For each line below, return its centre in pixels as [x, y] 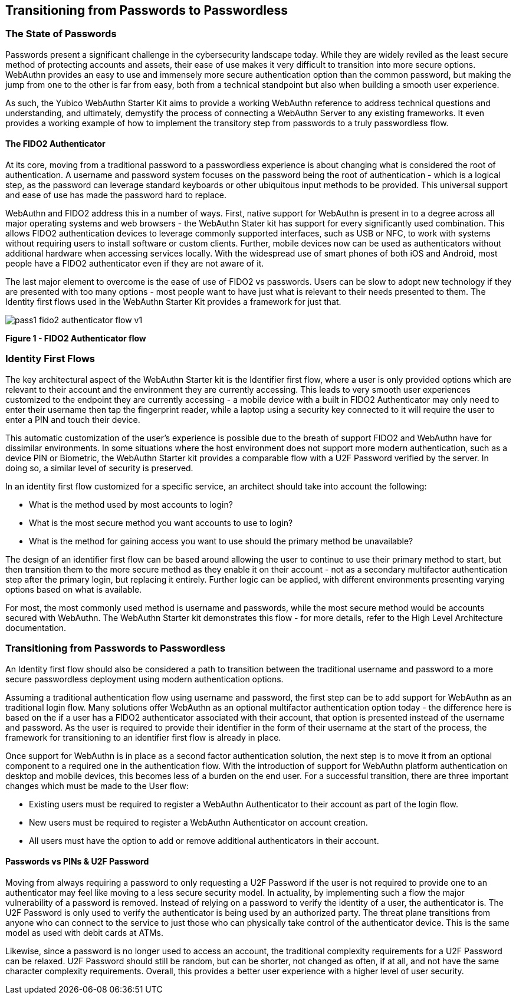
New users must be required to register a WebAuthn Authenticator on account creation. [198, 822]
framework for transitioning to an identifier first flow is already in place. [143, 737]
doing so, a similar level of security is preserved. [99, 468]
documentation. [36, 627]
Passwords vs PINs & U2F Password [77, 862]
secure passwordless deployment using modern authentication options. [144, 679]
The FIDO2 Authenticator [55, 144]
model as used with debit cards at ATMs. [84, 932]
